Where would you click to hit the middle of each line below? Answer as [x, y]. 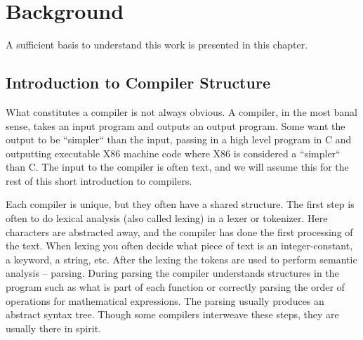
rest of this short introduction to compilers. [99, 180]
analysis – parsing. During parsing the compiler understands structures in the [172, 273]
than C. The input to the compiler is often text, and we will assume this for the [177, 167]
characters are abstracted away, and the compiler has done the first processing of [179, 231]
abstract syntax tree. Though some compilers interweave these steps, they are [172, 314]
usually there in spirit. [53, 328]
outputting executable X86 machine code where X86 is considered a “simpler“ [173, 153]
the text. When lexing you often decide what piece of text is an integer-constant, [179, 246]
